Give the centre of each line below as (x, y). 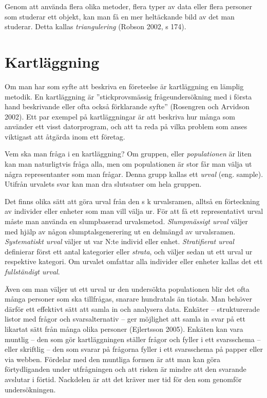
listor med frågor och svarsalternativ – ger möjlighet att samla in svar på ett (125, 319)
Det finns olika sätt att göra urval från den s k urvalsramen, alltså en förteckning (132, 201)
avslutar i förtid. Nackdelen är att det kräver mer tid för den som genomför (123, 379)
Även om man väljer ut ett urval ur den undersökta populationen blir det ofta (127, 288)
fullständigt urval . (32, 271)
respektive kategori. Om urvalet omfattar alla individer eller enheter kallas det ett (134, 261)
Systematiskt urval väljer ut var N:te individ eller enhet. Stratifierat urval (119, 241)
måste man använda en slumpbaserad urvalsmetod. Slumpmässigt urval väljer (126, 221)
